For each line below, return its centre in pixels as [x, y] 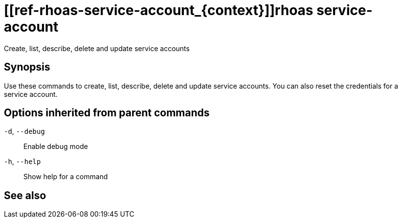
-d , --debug [24, 131]
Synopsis [27, 67]
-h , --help [22, 162]
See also [25, 195]
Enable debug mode [56, 147]
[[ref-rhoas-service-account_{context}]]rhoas [159, 10]
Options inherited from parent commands [107, 113]
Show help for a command [66, 177]
